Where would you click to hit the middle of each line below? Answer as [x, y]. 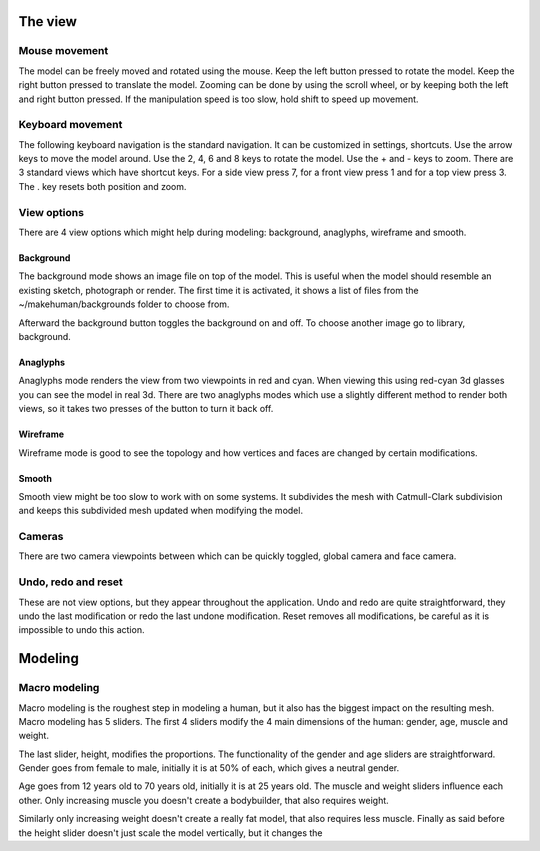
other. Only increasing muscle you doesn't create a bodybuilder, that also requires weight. [203, 800]
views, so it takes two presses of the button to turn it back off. [146, 409]
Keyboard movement [70, 125]
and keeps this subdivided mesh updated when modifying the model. [161, 511]
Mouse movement [63, 51]
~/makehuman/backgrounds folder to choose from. [124, 304]
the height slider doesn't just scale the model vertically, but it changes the [170, 832]
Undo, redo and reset [71, 582]
